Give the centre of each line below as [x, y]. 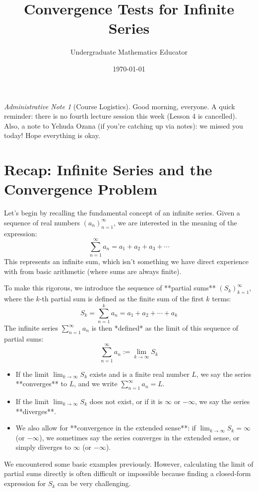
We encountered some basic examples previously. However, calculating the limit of [129, 463]
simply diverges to [43, 447]
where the [19, 299]
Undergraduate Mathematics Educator [129, 52]
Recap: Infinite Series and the [108, 170]
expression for [25, 483]
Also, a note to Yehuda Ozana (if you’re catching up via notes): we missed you [124, 125]
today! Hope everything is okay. [52, 135]
